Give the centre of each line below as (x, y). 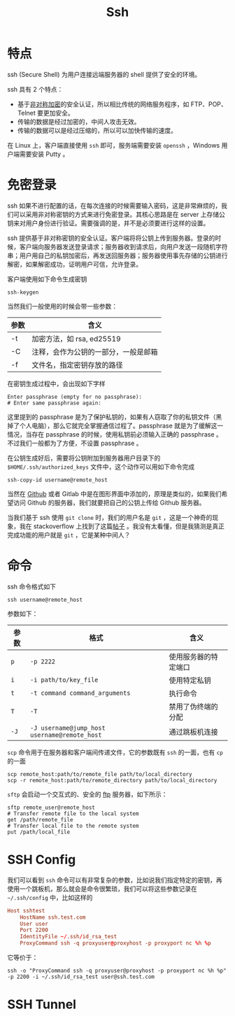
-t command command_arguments (80, 693)
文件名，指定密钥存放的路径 (78, 365)
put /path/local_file (39, 832)
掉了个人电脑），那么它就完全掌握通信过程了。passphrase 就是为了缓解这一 (115, 425)
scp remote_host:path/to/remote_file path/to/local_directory (100, 774)
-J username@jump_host (68, 728)
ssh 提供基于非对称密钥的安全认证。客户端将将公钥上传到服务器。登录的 (111, 238)
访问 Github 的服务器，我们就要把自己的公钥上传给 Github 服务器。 (109, 502)
